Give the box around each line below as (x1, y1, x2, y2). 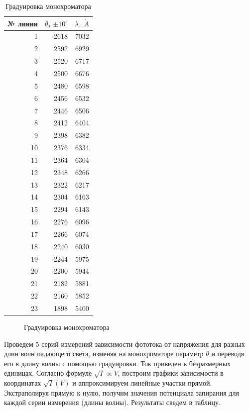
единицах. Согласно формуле (4, 368, 92, 378)
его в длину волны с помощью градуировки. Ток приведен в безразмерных (4, 358, 231, 368)
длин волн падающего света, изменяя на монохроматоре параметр (4, 348, 204, 359)
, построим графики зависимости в (118, 368, 224, 378)
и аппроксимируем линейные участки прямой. (72, 378, 212, 388)
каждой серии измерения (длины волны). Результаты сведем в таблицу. (4, 397, 221, 408)
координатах (4, 378, 41, 388)
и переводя (211, 348, 245, 359)
